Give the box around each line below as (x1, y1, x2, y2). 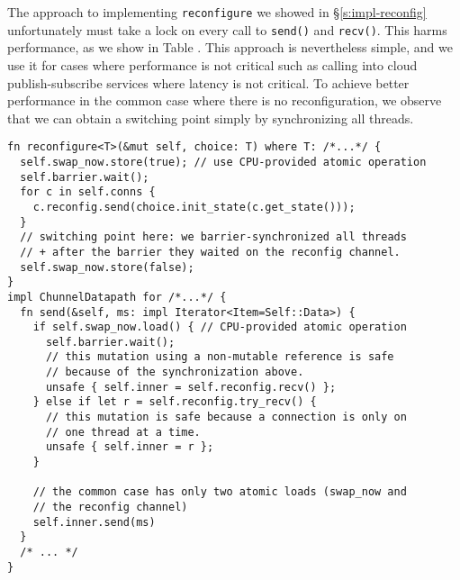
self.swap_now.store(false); (20, 260, 194, 274)
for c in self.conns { (20, 186, 156, 199)
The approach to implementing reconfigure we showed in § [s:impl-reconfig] (7, 3, 427, 21)
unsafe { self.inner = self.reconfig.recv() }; (45, 380, 337, 394)
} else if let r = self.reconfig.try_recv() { (32, 395, 317, 409)
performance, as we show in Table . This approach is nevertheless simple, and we (7, 38, 453, 57)
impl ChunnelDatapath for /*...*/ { (7, 290, 227, 304)
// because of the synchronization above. (45, 366, 304, 379)
